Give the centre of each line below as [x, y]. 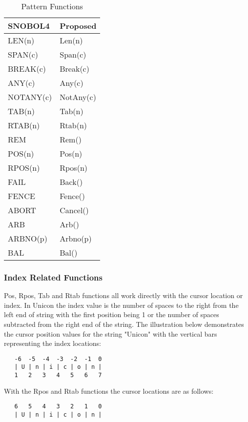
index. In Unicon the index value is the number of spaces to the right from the [121, 305]
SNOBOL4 [29, 26]
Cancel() [74, 210]
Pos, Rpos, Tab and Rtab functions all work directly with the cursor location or [124, 295]
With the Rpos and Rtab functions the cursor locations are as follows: [109, 391]
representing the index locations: [52, 343]
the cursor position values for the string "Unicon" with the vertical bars [111, 333]
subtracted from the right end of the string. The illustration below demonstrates [124, 324]
